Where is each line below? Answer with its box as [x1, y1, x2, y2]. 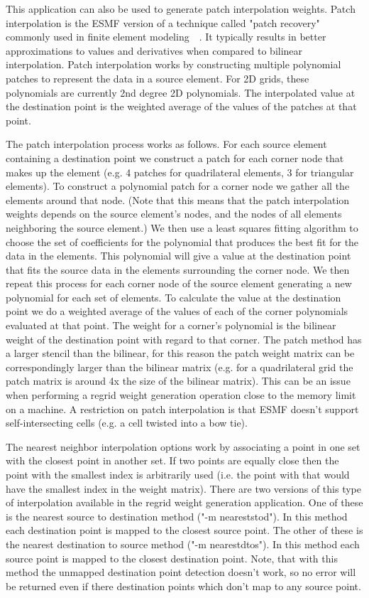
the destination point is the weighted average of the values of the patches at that [6, 99, 357, 114]
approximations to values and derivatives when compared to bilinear [6, 43, 303, 58]
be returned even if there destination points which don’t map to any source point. [6, 578, 361, 593]
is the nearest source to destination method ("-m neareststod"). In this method [6, 508, 348, 523]
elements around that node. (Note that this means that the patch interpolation [6, 192, 350, 207]
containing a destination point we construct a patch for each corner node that [6, 150, 344, 165]
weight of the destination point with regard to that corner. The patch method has [6, 331, 362, 346]
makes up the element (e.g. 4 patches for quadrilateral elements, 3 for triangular [6, 164, 354, 179]
